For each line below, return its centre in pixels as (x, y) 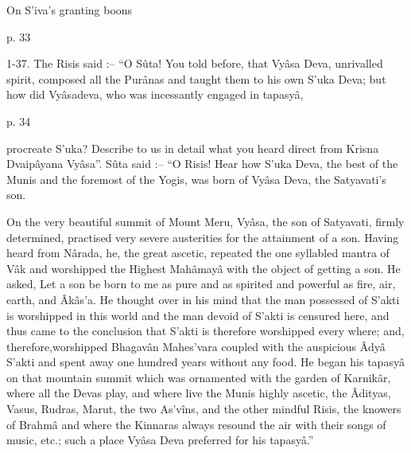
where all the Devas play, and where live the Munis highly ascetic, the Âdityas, (199, 393)
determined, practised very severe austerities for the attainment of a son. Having (203, 237)
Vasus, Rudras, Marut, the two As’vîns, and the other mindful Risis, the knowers (204, 409)
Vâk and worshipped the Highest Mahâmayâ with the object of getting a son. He (204, 268)
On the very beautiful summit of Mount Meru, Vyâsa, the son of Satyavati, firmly (205, 221)
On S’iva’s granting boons (70, 10)
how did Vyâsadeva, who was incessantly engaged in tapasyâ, (155, 94)
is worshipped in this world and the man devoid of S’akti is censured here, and (198, 315)
